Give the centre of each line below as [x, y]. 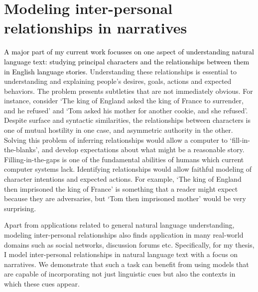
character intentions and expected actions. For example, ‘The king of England [123, 179]
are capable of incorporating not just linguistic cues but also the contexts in [120, 274]
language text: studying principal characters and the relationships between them [127, 61]
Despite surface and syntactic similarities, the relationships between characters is [127, 120]
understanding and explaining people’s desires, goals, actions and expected [118, 81]
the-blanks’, [22, 149]
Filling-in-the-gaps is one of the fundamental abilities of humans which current [124, 159]
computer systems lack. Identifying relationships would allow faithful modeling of [128, 169]
